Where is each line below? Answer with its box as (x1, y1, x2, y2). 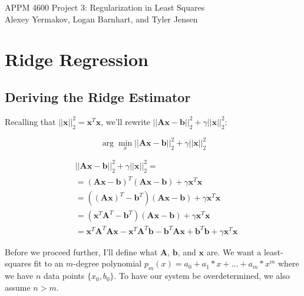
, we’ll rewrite (101, 115, 150, 127)
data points (43, 269, 85, 282)
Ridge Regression (5, 47, 148, 71)
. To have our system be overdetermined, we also (114, 269, 290, 282)
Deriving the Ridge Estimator (5, 87, 191, 106)
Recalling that (5, 115, 56, 127)
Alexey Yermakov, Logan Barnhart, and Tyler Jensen (5, 12, 198, 25)
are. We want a (206, 245, 262, 258)
